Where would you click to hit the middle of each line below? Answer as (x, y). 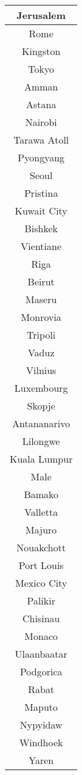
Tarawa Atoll (41, 140)
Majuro (41, 530)
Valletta (41, 512)
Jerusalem (41, 15)
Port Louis (41, 565)
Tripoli (41, 335)
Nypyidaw (41, 725)
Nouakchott (41, 547)
